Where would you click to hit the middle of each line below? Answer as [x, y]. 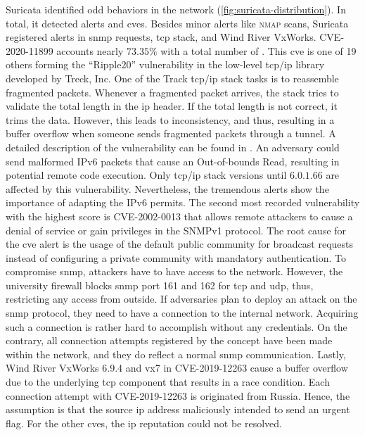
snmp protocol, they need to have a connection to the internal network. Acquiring [182, 313]
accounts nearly [90, 50]
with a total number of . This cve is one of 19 [258, 50]
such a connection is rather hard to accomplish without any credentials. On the [177, 326]
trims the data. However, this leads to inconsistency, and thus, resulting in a [170, 119]
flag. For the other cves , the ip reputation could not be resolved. [144, 423]
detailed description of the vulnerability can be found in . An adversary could [173, 147]
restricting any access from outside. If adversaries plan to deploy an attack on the [181, 299]
